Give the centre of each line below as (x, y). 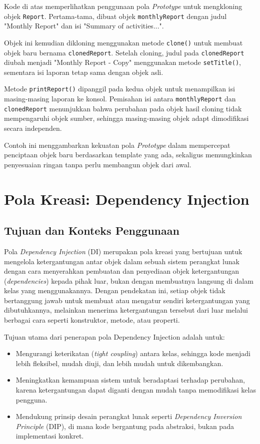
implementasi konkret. (50, 436)
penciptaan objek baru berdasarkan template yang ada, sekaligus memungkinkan (128, 155)
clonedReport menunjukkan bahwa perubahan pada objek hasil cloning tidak (123, 108)
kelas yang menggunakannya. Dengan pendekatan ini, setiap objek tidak (115, 290)
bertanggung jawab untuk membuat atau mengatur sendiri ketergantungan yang (127, 300)
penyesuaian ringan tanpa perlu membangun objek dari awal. (98, 164)
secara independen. (33, 128)
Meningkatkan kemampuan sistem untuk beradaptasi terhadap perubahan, (130, 380)
